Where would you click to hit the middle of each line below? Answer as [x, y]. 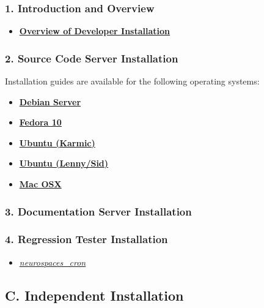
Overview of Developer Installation [95, 31]
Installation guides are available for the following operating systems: [132, 81]
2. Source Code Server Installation [92, 58]
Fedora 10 [40, 122]
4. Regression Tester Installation [86, 239]
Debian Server [50, 101]
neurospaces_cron [53, 262]
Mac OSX [40, 184]
